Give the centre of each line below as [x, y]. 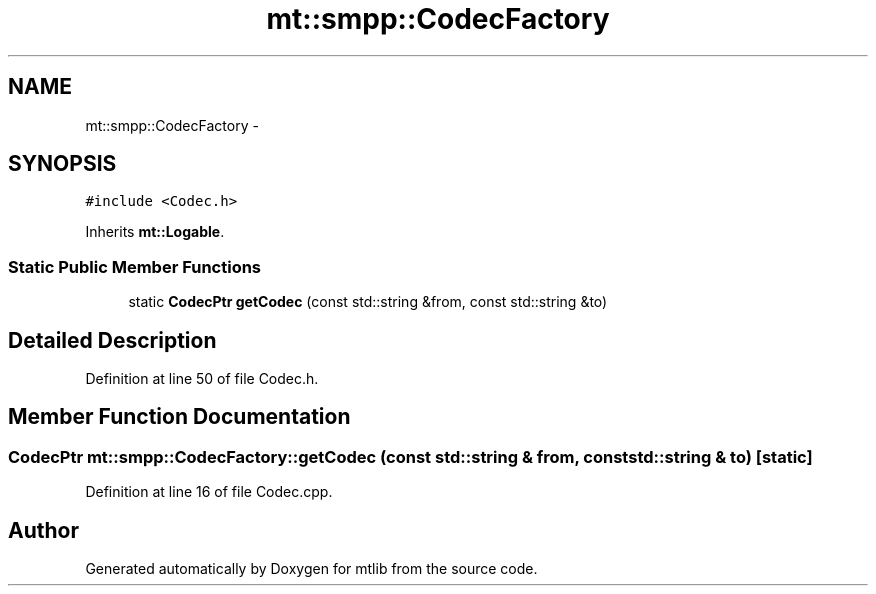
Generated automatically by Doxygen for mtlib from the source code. [311, 569]
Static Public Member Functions [135, 266]
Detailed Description [112, 340]
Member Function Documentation [179, 417]
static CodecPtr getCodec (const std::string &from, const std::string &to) [368, 302]
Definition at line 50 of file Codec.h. [202, 379]
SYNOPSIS [62, 164]
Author [43, 530]
